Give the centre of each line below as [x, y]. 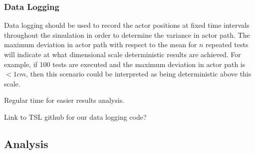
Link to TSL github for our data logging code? [75, 116]
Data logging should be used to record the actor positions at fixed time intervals [127, 25]
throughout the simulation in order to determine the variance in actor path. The [127, 35]
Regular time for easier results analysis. [64, 100]
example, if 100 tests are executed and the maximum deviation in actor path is [125, 64]
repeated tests [227, 44]
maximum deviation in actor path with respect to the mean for [101, 44]
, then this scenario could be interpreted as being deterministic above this [139, 74]
